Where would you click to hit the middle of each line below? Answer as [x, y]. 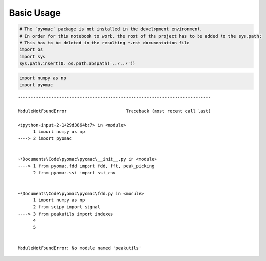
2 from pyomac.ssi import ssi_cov [74, 173]
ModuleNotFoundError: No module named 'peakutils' [80, 248]
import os [31, 50]
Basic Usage [35, 13]
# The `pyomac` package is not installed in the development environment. [111, 29]
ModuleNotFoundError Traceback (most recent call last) [114, 111]
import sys [32, 56]
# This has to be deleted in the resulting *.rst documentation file [104, 43]
